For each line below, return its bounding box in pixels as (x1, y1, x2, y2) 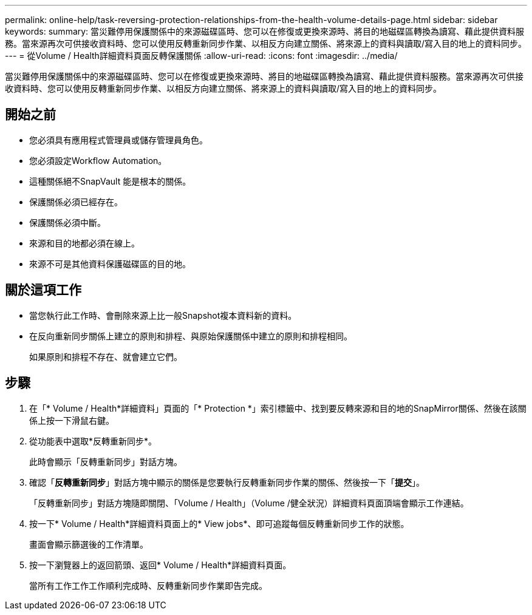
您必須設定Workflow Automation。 (29, 155, 167, 166)
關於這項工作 (5, 282, 81, 298)
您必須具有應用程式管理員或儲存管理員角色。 (29, 134, 208, 145)
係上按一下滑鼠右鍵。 (29, 415, 114, 426)
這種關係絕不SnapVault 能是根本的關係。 (29, 175, 191, 186)
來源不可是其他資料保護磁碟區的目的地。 (29, 258, 191, 269)
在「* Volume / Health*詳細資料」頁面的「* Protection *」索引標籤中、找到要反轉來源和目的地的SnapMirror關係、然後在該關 (29, 403, 527, 413)
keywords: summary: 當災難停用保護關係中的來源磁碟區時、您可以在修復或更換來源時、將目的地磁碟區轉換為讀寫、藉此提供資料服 (5, 26, 525, 36)
